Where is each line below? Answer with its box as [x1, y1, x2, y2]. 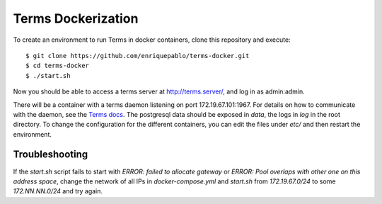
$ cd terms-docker [25, 62, 90, 70]
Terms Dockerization [13, 11, 139, 26]
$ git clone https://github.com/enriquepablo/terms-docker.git [25, 52, 250, 59]
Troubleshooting [13, 149, 88, 161]
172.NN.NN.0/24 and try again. [13, 187, 103, 195]
